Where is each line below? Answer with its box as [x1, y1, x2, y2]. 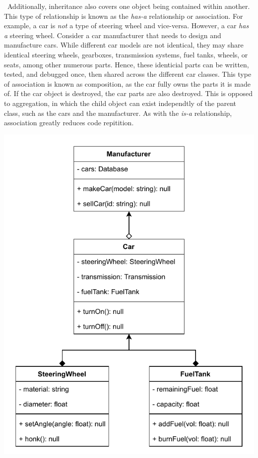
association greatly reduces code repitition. [4, 117, 134, 128]
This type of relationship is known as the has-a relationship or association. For [4, 10, 243, 21]
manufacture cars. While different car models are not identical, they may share [4, 40, 244, 50]
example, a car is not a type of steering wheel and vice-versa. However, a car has [4, 20, 249, 31]
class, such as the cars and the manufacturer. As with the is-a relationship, [4, 107, 232, 118]
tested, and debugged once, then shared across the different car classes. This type [4, 69, 252, 79]
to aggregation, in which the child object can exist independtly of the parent [4, 98, 237, 108]
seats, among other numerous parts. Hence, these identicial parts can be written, [4, 59, 249, 69]
